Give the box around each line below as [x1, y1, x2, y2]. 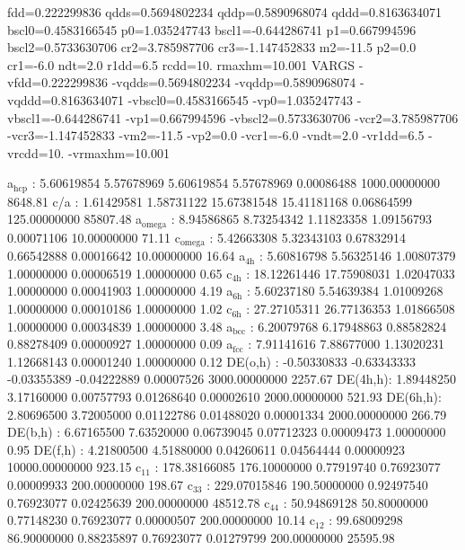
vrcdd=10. [7, 143, 65, 162]
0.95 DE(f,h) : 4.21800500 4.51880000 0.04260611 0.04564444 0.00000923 [7, 439, 405, 458]
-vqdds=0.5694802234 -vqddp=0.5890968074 [111, 73, 356, 92]
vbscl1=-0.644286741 [7, 108, 122, 127]
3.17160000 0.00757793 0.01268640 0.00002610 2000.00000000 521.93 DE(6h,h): [7, 387, 442, 406]
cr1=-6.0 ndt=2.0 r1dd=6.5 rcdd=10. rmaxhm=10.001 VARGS [7, 55, 355, 74]
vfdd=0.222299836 [7, 73, 109, 92]
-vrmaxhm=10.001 [68, 143, 170, 162]
